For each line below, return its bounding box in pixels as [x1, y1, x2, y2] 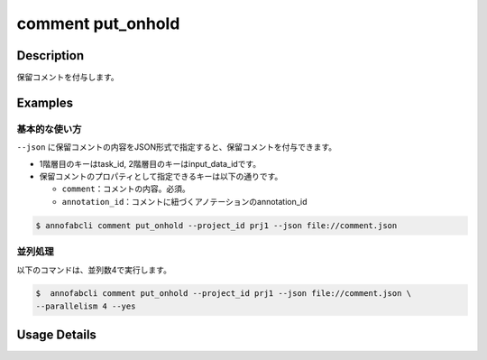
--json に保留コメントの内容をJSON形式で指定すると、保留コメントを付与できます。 [16, 142, 337, 152]
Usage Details [16, 328, 96, 343]
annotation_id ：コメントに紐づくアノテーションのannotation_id [61, 196, 308, 207]
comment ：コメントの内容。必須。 [61, 183, 191, 194]
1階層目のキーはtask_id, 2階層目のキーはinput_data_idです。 [39, 158, 262, 169]
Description [16, 48, 85, 63]
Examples [16, 95, 74, 110]
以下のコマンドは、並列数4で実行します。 [16, 264, 171, 275]
